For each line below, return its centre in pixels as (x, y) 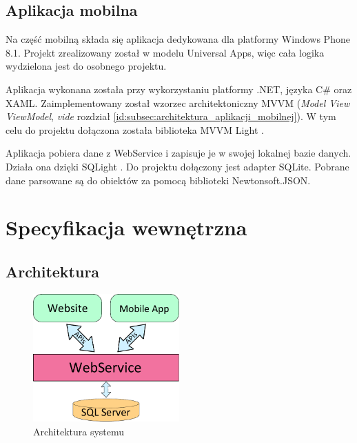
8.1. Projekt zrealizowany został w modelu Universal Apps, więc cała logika (165, 52)
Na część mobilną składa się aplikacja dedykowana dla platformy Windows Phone (178, 39)
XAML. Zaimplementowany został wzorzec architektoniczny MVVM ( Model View (178, 102)
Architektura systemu (79, 431)
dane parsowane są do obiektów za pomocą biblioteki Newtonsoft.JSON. (158, 180)
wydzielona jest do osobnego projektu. (86, 66)
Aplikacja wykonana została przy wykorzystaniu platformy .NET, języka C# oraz (179, 89)
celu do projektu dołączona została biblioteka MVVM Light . (135, 129)
